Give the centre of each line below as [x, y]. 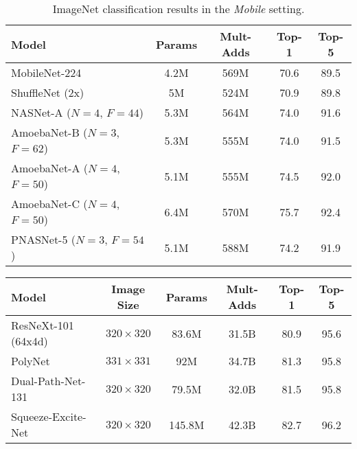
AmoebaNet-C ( [49, 204]
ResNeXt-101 [43, 325]
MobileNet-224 [46, 72]
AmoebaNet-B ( [49, 132]
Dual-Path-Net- [48, 381]
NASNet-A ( [41, 112]
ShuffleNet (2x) [48, 92]
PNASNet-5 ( [44, 239]
